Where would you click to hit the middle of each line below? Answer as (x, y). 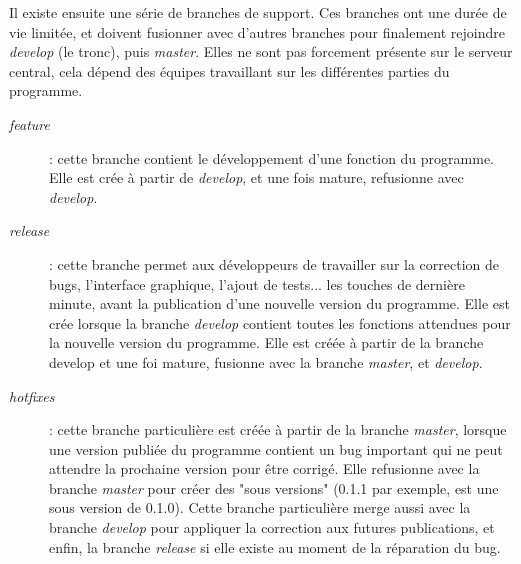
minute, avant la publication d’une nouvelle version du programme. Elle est (279, 303)
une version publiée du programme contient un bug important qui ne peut (276, 448)
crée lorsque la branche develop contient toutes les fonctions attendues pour (280, 322)
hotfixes (32, 395)
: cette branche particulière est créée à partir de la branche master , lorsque (278, 429)
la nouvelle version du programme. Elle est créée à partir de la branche (266, 342)
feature (29, 123)
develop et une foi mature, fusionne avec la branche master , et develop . (266, 361)
